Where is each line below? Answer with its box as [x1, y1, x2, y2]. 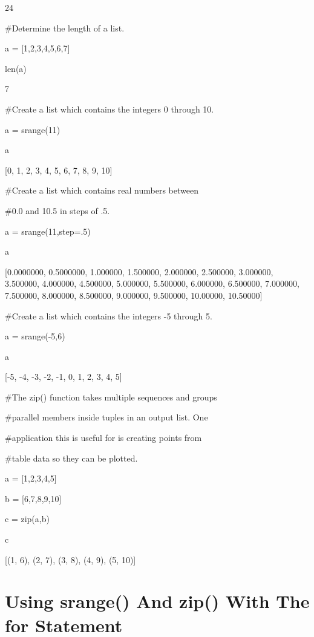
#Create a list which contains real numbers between [5, 184, 198, 197]
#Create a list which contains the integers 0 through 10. [5, 102, 214, 115]
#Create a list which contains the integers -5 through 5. [5, 309, 212, 322]
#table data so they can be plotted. [5, 451, 138, 464]
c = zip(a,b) [5, 512, 50, 525]
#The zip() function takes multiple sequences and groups [5, 390, 217, 403]
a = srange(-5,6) [5, 330, 65, 342]
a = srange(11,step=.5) [5, 224, 91, 237]
